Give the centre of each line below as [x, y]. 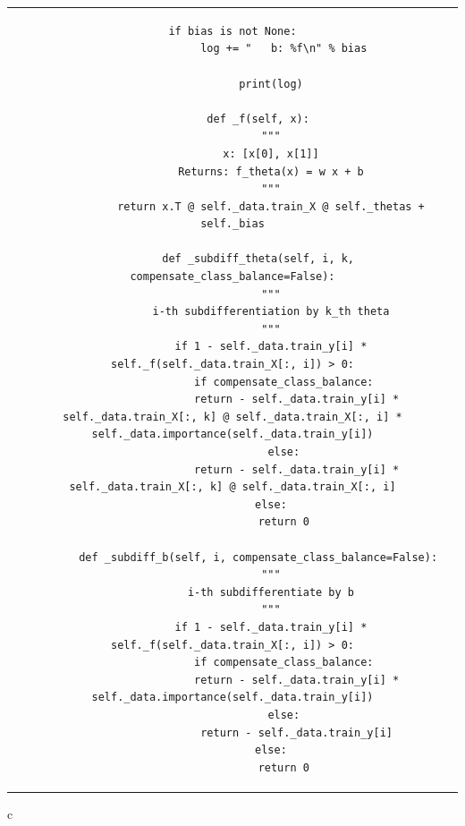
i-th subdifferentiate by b [271, 592]
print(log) [271, 84]
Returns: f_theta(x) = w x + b [271, 171]
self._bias [232, 224]
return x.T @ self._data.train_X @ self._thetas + [271, 206]
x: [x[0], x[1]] [271, 153]
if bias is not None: [232, 31]
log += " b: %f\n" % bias [284, 49]
